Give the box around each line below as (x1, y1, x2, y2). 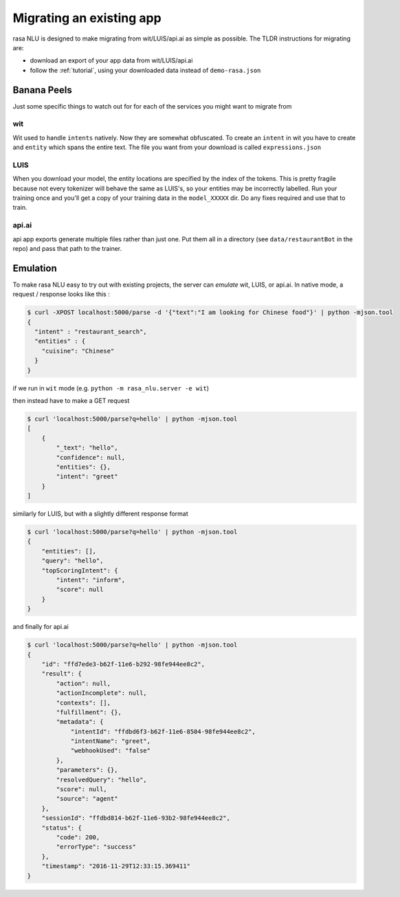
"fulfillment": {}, (56, 708, 122, 716)
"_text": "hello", (56, 444, 118, 452)
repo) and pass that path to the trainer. (12, 245, 122, 252)
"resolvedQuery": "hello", (56, 775, 147, 784)
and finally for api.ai (12, 623, 69, 631)
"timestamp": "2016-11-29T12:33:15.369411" (41, 863, 190, 870)
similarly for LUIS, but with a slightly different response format (12, 509, 188, 518)
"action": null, (56, 679, 111, 687)
